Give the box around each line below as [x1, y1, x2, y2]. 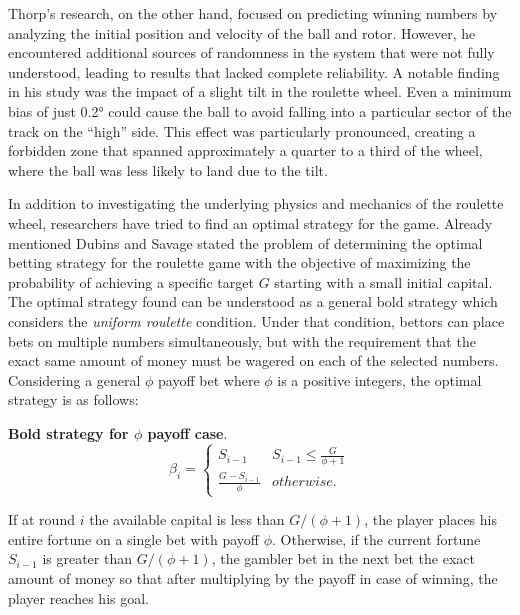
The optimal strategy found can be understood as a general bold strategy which [8, 291, 498, 312]
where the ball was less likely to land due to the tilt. [8, 159, 328, 180]
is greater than [42, 548, 132, 569]
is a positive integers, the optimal [277, 369, 482, 390]
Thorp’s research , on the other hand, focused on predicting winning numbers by [8, 3, 498, 23]
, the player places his [364, 509, 497, 530]
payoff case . [147, 422, 228, 443]
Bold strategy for [8, 422, 129, 443]
